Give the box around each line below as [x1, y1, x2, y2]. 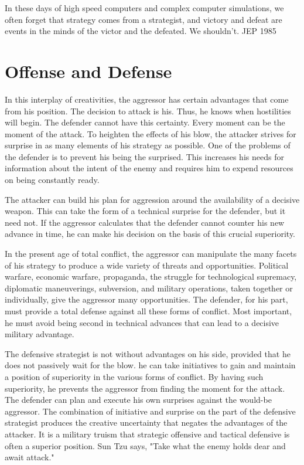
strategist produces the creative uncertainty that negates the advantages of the [5, 416, 288, 429]
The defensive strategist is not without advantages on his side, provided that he [5, 347, 291, 359]
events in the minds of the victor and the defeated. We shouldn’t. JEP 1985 [5, 25, 276, 37]
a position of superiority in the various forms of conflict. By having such [5, 370, 264, 382]
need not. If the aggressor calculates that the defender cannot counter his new [5, 216, 285, 228]
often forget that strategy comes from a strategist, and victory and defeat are [5, 13, 282, 25]
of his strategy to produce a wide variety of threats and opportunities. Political [5, 259, 289, 271]
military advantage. [5, 328, 74, 340]
